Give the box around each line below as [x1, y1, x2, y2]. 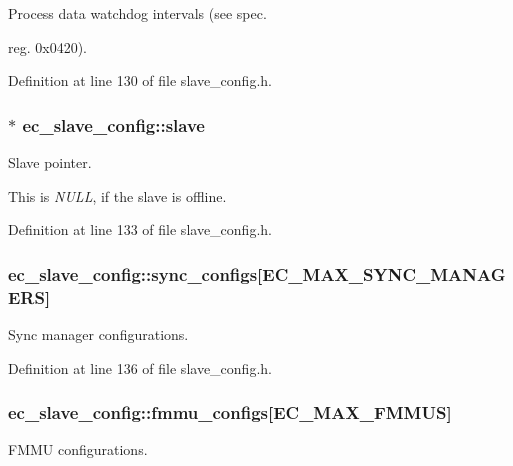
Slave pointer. [8, 152, 92, 172]
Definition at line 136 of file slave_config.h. [8, 357, 272, 378]
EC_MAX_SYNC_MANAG [262, 261, 506, 286]
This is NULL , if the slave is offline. [8, 185, 227, 206]
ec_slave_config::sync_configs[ [8, 261, 263, 286]
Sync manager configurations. [8, 323, 189, 344]
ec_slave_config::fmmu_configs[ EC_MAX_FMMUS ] [8, 400, 452, 425]
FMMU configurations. [8, 439, 148, 460]
